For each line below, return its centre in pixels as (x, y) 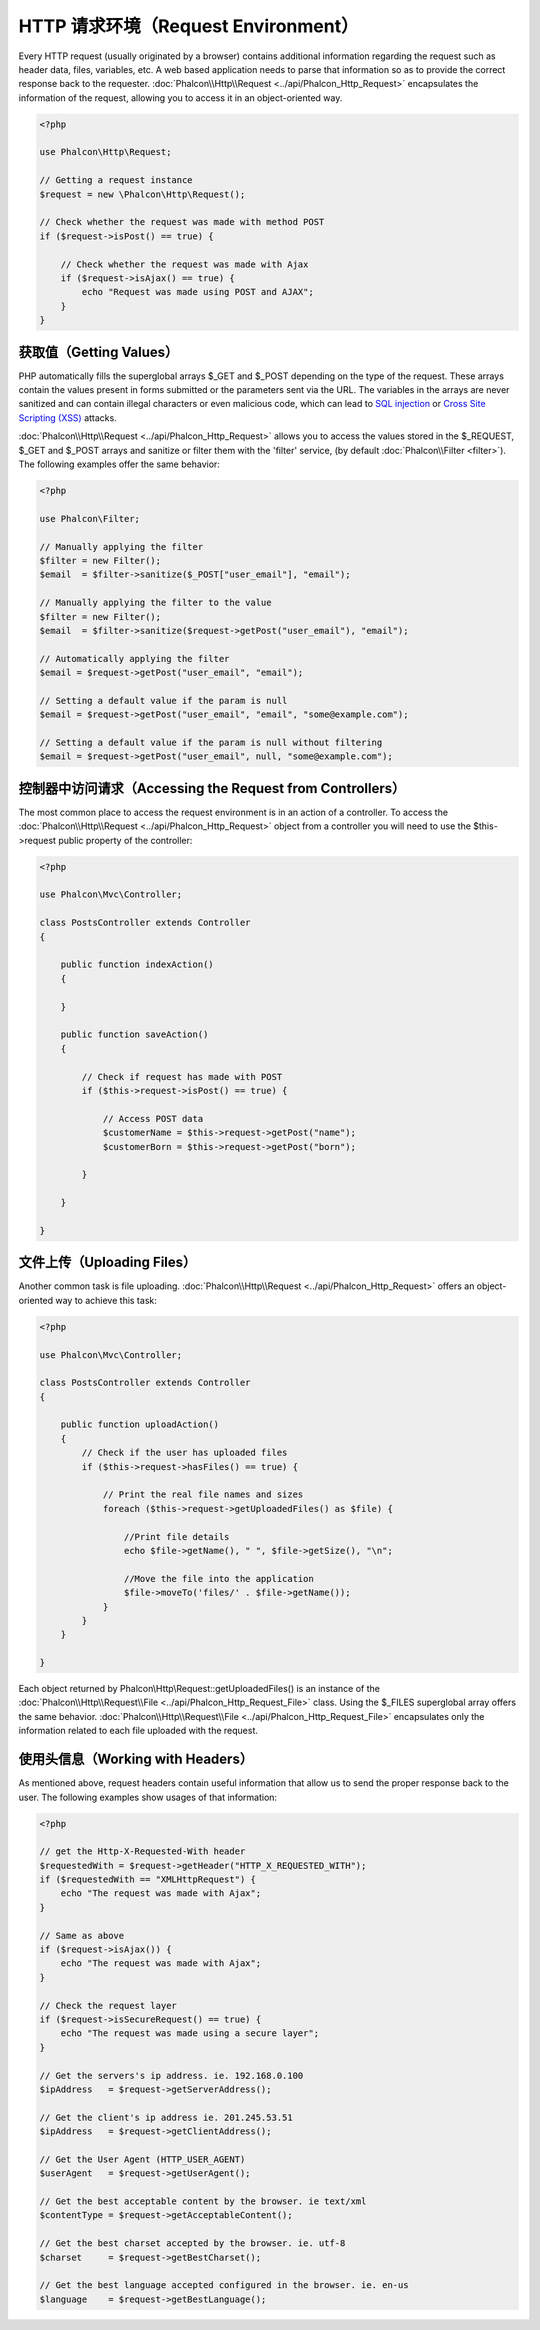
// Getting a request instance (116, 180)
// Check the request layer (108, 2005)
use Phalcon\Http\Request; (105, 152)
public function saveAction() (134, 1034)
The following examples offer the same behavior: (119, 464)
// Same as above (82, 1935)
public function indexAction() (137, 964)
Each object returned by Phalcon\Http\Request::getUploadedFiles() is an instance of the (199, 1689)
